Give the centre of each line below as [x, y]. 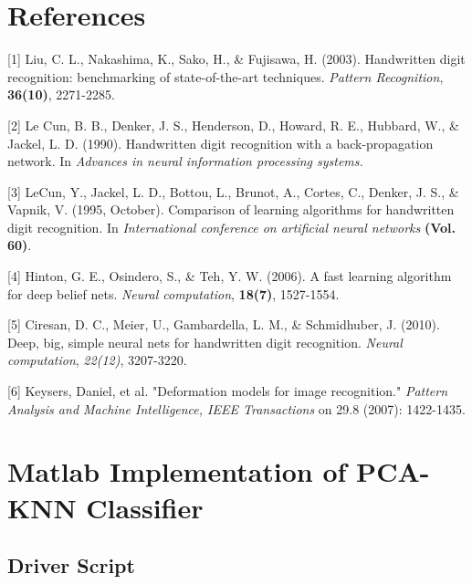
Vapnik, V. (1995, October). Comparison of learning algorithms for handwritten [231, 209]
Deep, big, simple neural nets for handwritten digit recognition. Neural [205, 342]
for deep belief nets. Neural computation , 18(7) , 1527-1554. [173, 293]
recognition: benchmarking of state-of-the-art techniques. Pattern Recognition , [226, 76]
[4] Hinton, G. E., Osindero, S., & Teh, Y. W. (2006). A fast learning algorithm [230, 276]
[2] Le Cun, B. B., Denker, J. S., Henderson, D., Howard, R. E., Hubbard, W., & [233, 125]
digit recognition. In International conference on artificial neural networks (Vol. [232, 227]
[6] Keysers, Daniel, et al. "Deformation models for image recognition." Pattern [228, 391]
